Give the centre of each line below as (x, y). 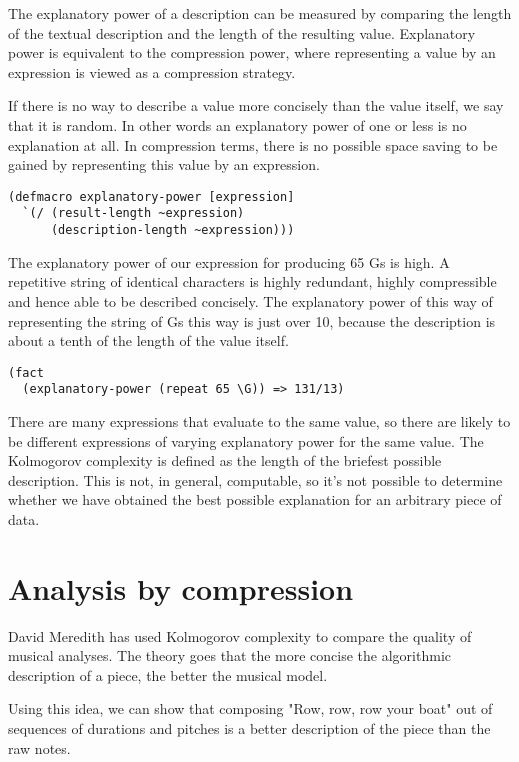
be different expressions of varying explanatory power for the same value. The (246, 440)
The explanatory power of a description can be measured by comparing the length (260, 13)
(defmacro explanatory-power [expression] (151, 196)
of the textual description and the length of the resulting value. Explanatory (242, 32)
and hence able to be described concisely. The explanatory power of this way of (250, 300)
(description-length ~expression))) (172, 230)
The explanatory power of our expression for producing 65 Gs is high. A (229, 261)
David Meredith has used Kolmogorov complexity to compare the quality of (240, 635)
